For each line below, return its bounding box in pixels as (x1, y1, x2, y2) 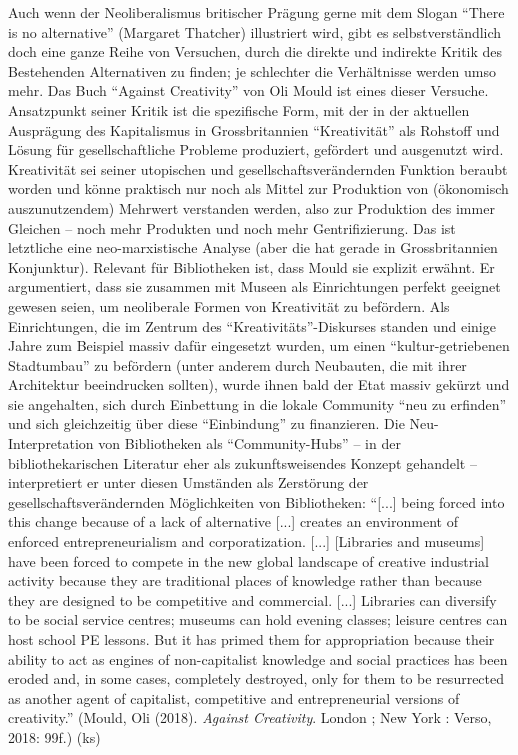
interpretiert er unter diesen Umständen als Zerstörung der (8, 472, 369, 493)
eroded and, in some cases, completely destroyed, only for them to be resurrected (8, 668, 505, 689)
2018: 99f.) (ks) (8, 726, 101, 747)
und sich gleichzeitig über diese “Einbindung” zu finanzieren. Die (8, 413, 405, 434)
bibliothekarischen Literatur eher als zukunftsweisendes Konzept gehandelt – (8, 452, 477, 473)
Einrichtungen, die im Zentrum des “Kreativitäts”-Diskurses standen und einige (8, 315, 496, 336)
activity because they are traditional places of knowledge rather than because (8, 570, 482, 591)
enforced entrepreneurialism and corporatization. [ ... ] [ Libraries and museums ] (8, 531, 485, 552)
